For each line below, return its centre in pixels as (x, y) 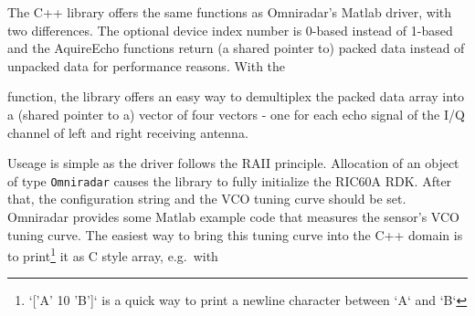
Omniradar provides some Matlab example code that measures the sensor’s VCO (233, 216)
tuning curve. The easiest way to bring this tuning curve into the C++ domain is (235, 234)
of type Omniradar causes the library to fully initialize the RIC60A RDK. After (230, 180)
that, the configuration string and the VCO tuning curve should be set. (207, 199)
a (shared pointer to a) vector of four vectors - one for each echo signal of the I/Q (236, 114)
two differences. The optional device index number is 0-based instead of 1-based (230, 30)
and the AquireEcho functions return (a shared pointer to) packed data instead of (236, 48)
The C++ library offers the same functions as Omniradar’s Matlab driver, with (230, 12)
